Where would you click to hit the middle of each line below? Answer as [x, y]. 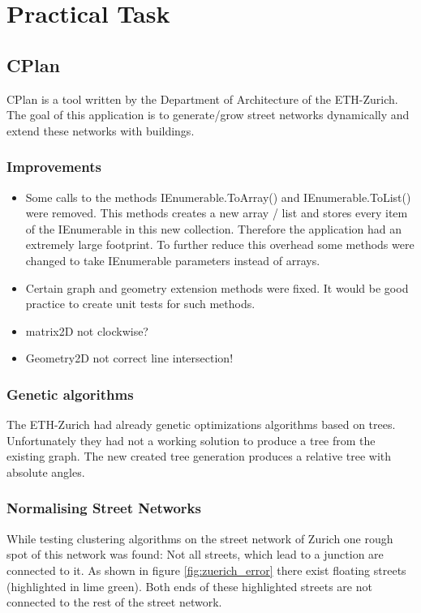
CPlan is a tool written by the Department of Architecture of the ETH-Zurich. [202, 99]
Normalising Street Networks [104, 508]
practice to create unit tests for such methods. [140, 304]
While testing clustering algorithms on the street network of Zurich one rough [200, 538]
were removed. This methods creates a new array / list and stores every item [217, 213]
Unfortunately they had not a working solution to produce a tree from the [191, 440]
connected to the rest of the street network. [114, 602]
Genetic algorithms [70, 394]
